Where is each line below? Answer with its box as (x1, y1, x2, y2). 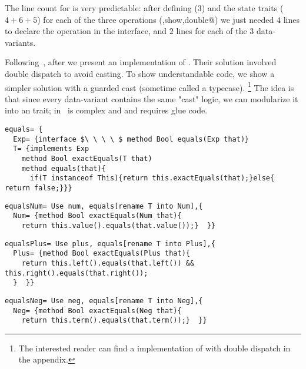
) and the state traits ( (201, 2, 284, 14)
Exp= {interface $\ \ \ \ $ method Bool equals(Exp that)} (13, 135, 250, 143)
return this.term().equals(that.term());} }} (21, 316, 207, 325)
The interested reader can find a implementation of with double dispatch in (18, 341, 291, 354)
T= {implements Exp (13, 145, 89, 153)
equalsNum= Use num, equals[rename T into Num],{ (5, 202, 203, 210)
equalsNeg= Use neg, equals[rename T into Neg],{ (5, 296, 203, 305)
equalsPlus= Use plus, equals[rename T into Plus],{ (5, 239, 215, 248)
